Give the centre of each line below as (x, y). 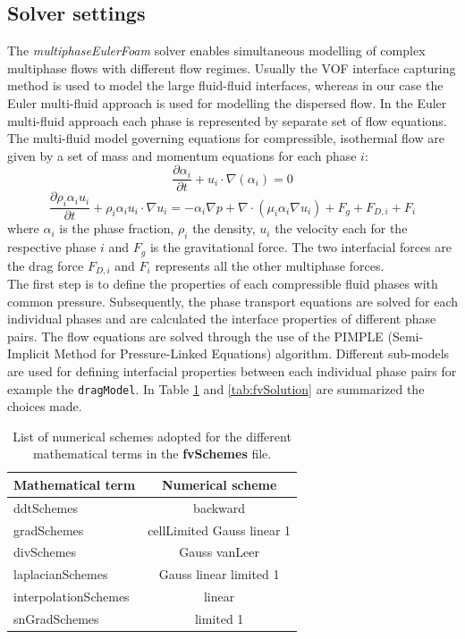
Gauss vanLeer (219, 552)
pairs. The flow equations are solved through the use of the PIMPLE (195, 336)
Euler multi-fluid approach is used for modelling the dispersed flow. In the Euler (227, 102)
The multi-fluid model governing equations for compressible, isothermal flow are (226, 138)
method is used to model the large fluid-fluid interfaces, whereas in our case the (225, 85)
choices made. (45, 406)
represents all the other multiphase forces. (270, 265)
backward (220, 507)
